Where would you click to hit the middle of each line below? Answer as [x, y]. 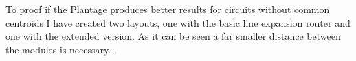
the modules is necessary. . [61, 49]
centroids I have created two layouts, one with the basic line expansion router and [178, 22]
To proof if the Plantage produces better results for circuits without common [168, 9]
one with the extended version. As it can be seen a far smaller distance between [173, 36]
